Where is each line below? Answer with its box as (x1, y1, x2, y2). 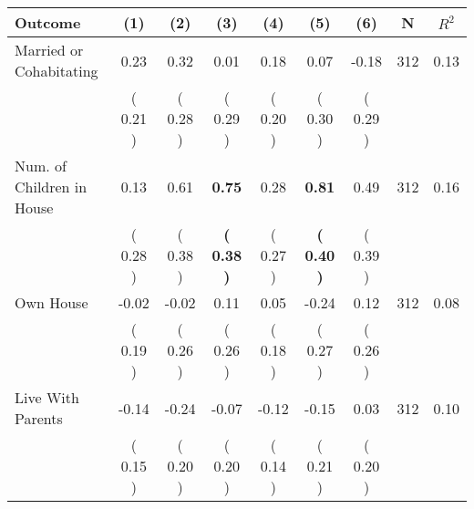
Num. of (15, 155, 67, 176)
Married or (15, 39, 84, 60)
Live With (15, 387, 79, 408)
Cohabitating (15, 60, 98, 81)
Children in (15, 176, 88, 197)
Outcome (15, 12, 81, 33)
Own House (15, 292, 88, 313)
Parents (15, 408, 63, 429)
